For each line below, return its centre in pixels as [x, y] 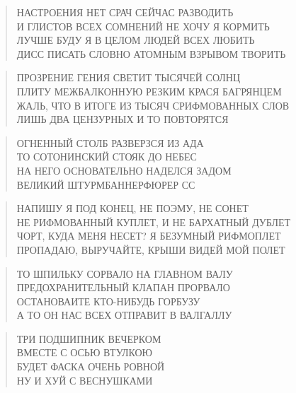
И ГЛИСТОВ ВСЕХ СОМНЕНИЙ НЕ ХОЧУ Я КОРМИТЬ [143, 26]
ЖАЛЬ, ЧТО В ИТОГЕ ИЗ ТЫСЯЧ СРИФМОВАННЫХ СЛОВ [153, 105]
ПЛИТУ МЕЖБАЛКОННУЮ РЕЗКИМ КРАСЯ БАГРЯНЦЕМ [149, 91]
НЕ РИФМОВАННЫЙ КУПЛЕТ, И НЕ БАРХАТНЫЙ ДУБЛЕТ [154, 222]
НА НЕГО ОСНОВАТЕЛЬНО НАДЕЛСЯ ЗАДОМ [124, 170]
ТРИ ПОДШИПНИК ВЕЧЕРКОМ [89, 338]
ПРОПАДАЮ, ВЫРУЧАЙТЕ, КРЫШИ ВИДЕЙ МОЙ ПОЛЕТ [151, 249]
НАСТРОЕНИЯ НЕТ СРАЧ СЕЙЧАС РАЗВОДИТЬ [125, 12]
